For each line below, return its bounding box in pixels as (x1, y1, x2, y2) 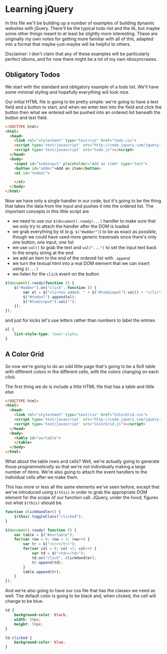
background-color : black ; (14, 613, 68, 618)
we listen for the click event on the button (12, 271, 99, 277)
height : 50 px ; (14, 622, 43, 627)
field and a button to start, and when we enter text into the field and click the (5, 104, 162, 110)
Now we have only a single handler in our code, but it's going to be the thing (5, 198, 162, 204)
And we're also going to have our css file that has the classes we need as (5, 588, 156, 594)
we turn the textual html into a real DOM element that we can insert (12, 261, 150, 266)
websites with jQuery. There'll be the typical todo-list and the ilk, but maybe (5, 25, 160, 31)
